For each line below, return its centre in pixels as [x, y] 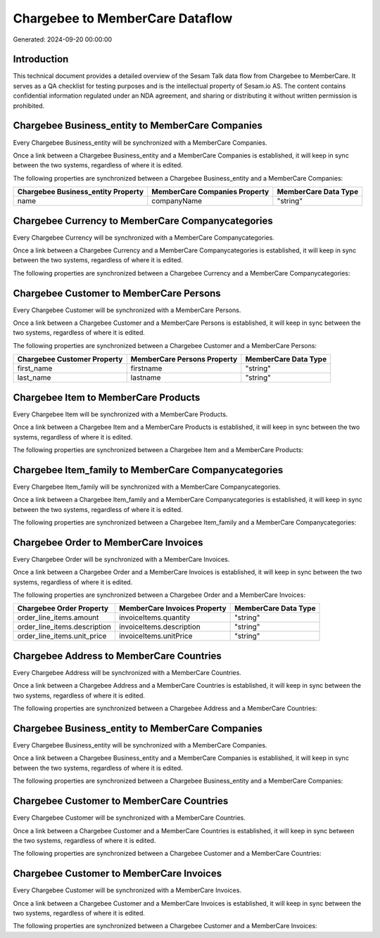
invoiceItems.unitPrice [156, 636]
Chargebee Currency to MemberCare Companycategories [143, 220]
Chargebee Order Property [63, 608]
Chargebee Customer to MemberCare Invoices [117, 874]
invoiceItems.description [159, 627]
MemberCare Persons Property [184, 359]
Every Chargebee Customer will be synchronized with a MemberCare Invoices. [127, 890]
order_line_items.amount [58, 617]
